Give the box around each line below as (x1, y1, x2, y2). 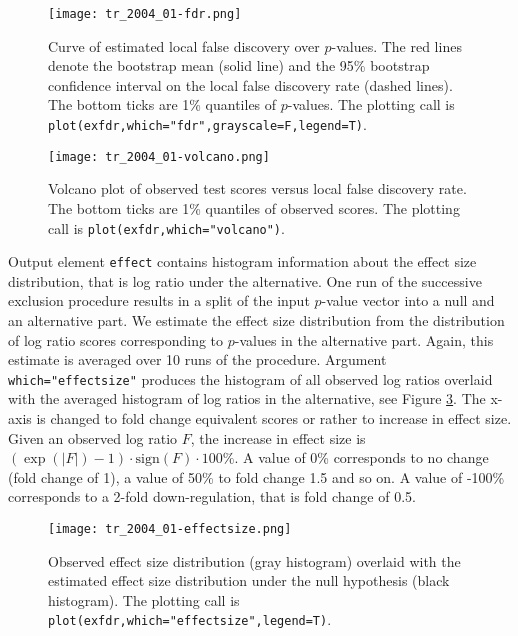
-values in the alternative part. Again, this (234, 329, 494, 350)
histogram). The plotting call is (48, 589, 240, 610)
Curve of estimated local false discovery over (48, 35, 320, 56)
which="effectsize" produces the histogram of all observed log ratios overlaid (8, 368, 493, 389)
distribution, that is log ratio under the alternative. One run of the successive (8, 270, 482, 291)
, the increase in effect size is (190, 427, 366, 448)
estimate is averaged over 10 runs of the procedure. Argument (8, 349, 387, 370)
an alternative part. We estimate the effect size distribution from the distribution (8, 310, 505, 331)
